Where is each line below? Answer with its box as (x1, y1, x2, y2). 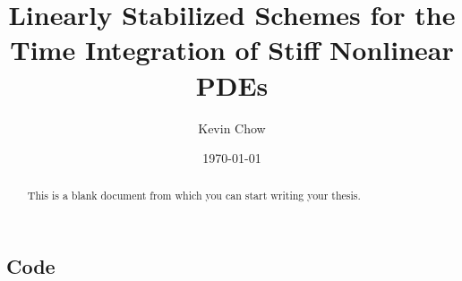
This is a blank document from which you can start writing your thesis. (27, 188, 361, 203)
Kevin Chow (198, 118, 266, 137)
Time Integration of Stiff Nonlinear (10, 31, 454, 68)
